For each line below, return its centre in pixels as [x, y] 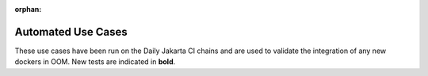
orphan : [28, 9]
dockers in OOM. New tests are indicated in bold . [95, 62]
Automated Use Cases [71, 32]
